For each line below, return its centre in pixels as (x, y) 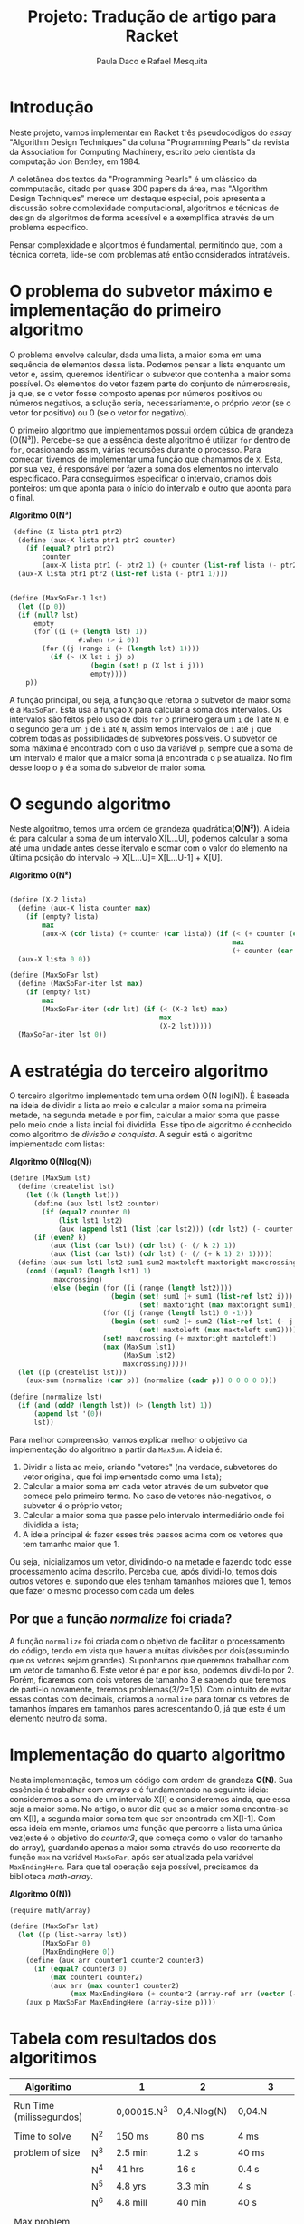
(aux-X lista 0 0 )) (54, 959)
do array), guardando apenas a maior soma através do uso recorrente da (145, 1847)
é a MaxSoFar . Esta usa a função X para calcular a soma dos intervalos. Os (146, 709)
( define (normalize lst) (56, 1397)
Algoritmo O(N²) (41, 875)
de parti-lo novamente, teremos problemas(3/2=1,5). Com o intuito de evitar (151, 1689)
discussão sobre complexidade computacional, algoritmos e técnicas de (144, 208)
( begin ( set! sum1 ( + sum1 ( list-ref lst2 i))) (202, 1296)
